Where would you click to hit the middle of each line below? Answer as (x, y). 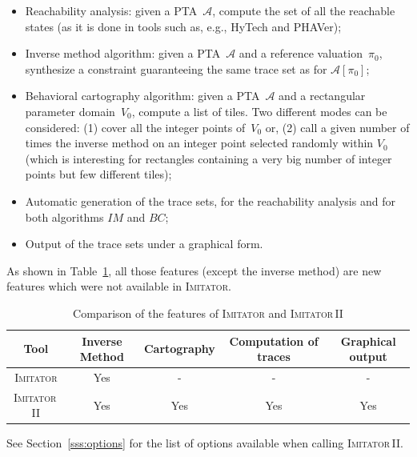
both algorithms (64, 216)
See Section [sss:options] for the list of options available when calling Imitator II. (205, 443)
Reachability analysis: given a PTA (111, 10)
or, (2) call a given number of (337, 127)
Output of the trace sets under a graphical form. (144, 244)
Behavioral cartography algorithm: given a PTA (142, 96)
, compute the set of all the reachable (304, 10)
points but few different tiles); (98, 174)
